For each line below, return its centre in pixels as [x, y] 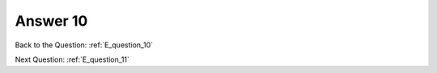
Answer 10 [51, 21]
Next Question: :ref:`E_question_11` [72, 59]
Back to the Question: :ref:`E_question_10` [84, 45]
